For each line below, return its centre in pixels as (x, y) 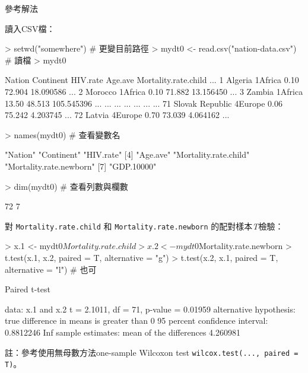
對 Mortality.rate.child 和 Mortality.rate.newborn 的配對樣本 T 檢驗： (144, 226)
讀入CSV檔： (30, 28)
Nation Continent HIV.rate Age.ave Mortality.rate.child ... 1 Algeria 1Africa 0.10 (152, 80)
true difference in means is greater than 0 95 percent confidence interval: (136, 321)
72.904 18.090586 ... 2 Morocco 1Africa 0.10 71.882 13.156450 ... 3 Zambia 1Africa (154, 91)
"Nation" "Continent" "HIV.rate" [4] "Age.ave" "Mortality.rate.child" (127, 154)
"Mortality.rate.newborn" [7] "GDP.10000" (81, 166)
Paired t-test (28, 289)
